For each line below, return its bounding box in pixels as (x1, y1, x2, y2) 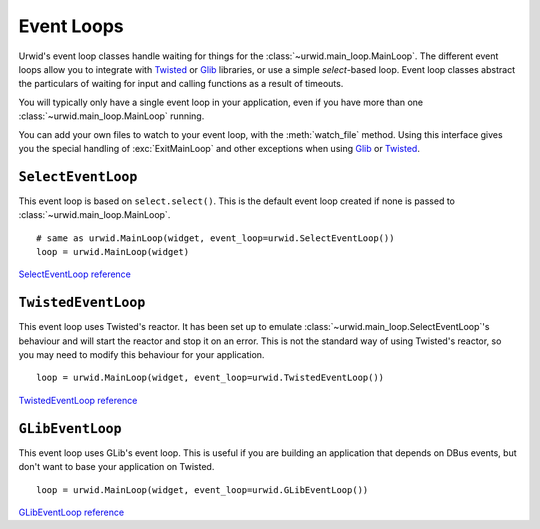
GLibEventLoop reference (18, 506, 125, 518)
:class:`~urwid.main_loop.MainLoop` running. (18, 110, 205, 122)
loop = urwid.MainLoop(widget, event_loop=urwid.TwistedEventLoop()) (36, 372, 385, 384)
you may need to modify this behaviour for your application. (18, 349, 265, 361)
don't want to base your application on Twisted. (18, 461, 215, 473)
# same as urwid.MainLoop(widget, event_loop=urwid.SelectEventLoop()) (36, 232, 395, 244)
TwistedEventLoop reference (18, 394, 138, 406)
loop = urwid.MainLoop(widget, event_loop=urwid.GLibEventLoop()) (36, 484, 369, 495)
